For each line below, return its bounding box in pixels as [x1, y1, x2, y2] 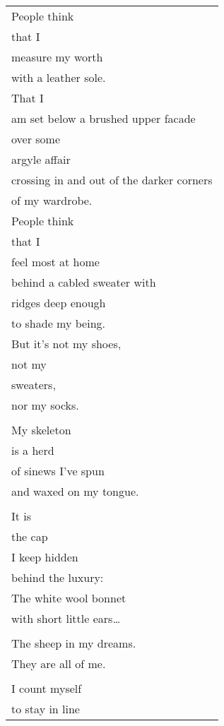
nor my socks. [11, 397, 79, 413]
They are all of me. [11, 655, 106, 672]
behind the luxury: [11, 569, 104, 585]
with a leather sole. [11, 69, 106, 85]
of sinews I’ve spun [11, 463, 105, 479]
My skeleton [11, 422, 71, 438]
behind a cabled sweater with [11, 274, 156, 290]
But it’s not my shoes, [11, 335, 122, 352]
